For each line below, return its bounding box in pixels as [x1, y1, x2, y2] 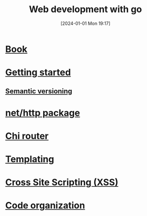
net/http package [5, 107, 80, 119]
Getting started [5, 67, 71, 78]
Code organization [5, 200, 85, 211]
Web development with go [28, 4, 142, 15]
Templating [5, 154, 54, 165]
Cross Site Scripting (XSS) [5, 176, 119, 188]
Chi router [5, 130, 49, 141]
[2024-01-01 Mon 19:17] [60, 20, 111, 26]
